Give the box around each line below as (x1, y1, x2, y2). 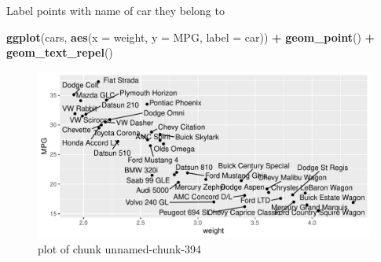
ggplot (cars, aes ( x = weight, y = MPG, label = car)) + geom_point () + (6, 28, 376, 45)
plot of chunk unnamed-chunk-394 (38, 241, 202, 257)
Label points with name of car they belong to (6, 2, 225, 18)
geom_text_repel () (6, 44, 113, 61)
